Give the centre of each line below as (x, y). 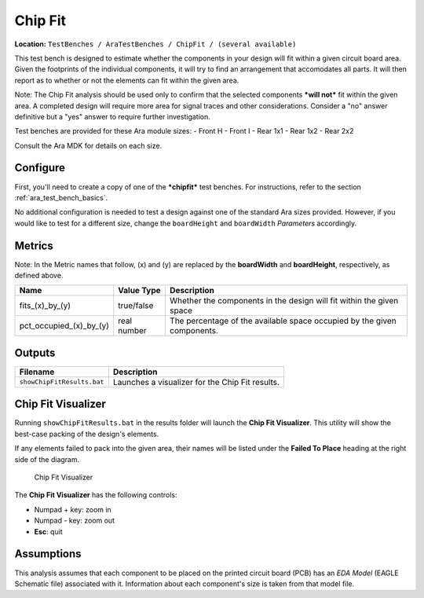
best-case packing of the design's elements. (87, 434)
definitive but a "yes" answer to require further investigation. (113, 116)
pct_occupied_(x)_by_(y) (64, 326)
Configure (40, 168)
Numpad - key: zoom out (75, 521)
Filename (37, 372)
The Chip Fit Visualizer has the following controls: (96, 495)
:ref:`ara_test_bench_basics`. (61, 197)
